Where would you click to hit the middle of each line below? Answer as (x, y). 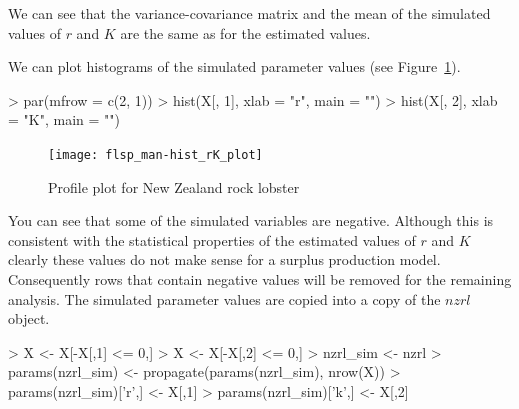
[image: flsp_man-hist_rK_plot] (155, 154)
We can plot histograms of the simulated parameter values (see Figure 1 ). (234, 66)
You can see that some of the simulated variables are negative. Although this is (251, 220)
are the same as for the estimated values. (245, 32)
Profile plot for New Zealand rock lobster (174, 186)
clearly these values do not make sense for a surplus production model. (224, 259)
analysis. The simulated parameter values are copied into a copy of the (224, 298)
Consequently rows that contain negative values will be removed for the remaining (260, 279)
